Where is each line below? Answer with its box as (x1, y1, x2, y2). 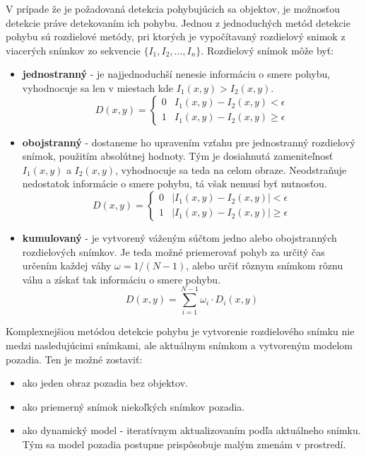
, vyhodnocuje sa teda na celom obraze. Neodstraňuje (115, 162, 347, 177)
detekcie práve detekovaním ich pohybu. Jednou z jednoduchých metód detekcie (6, 15, 350, 30)
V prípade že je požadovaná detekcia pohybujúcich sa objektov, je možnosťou (6, 1, 341, 16)
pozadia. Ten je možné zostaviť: (6, 351, 143, 366)
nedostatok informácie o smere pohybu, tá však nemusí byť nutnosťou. (22, 176, 327, 191)
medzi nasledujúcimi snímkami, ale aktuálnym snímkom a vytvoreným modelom (6, 338, 353, 353)
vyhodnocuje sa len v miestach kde (22, 80, 174, 95)
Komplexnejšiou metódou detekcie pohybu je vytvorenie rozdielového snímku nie (6, 324, 355, 339)
